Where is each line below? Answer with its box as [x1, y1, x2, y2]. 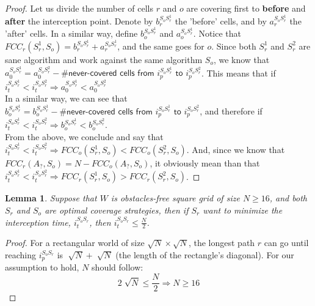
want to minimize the [203, 204, 283, 216]
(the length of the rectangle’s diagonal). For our [115, 248, 294, 261]
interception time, [5, 215, 71, 228]
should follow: [92, 261, 143, 274]
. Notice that [193, 27, 242, 40]
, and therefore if [200, 104, 262, 117]
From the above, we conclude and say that [5, 130, 164, 143]
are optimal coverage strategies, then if [45, 204, 189, 216]
